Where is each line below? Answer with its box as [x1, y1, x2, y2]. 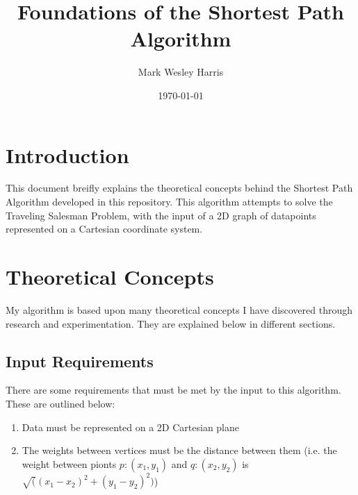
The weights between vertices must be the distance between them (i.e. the [22, 443, 337, 458]
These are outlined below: [6, 396, 115, 410]
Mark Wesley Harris [138, 65, 224, 79]
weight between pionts [22, 456, 117, 471]
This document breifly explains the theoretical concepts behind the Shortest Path [6, 181, 353, 195]
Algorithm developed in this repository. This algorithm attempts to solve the [6, 194, 333, 209]
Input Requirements [6, 350, 154, 371]
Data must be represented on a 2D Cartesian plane [22, 419, 240, 434]
